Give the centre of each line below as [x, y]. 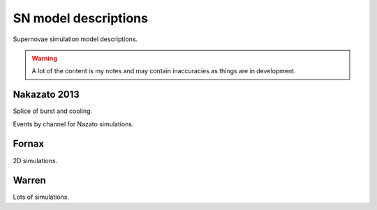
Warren [30, 180]
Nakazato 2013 [46, 95]
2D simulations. [35, 160]
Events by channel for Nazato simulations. [73, 124]
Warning [44, 58]
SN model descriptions [80, 18]
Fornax [29, 144]
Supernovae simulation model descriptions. [75, 39]
